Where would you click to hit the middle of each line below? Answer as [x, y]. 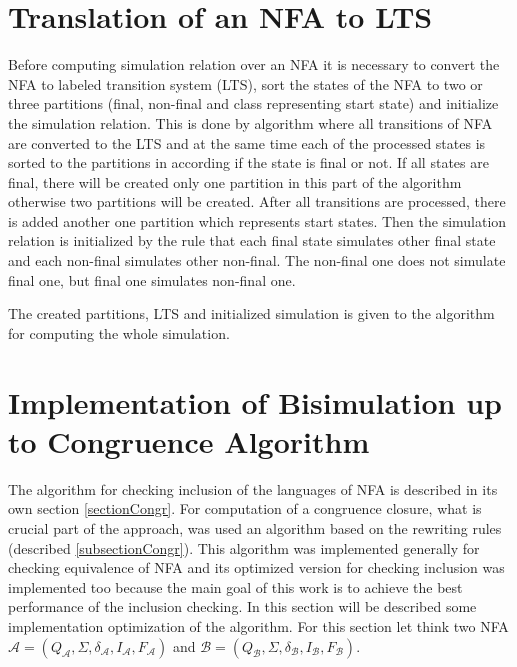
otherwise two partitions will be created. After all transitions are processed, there [257, 201]
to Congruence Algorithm [189, 440]
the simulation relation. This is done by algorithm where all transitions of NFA [250, 122]
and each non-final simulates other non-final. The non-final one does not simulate [257, 260]
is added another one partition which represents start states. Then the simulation [257, 220]
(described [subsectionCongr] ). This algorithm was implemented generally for [244, 547]
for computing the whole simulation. [119, 332]
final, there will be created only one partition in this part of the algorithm [235, 181]
